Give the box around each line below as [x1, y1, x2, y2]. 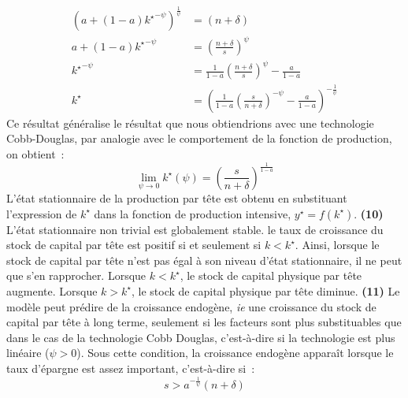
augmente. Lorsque [6, 282, 98, 299]
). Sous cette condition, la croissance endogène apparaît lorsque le [76, 344, 394, 361]
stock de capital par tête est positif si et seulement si [6, 236, 261, 253]
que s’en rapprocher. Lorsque [6, 267, 147, 284]
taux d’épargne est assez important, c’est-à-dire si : [6, 359, 255, 376]
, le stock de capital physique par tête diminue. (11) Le [132, 282, 400, 299]
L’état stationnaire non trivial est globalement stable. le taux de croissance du [6, 221, 384, 237]
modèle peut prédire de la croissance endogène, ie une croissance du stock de [6, 298, 376, 314]
